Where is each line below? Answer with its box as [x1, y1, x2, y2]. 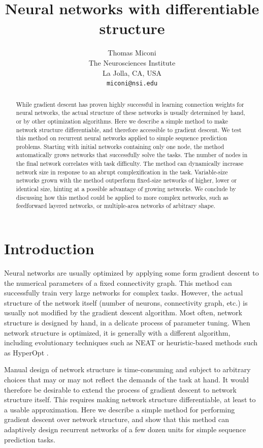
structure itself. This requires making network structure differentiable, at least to [4, 394, 256, 405]
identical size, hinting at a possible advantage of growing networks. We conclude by [16, 185, 236, 193]
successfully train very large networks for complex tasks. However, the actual [4, 287, 243, 298]
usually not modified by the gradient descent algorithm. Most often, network [4, 307, 242, 318]
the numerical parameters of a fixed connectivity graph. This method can [4, 277, 232, 288]
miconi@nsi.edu [106, 80, 158, 87]
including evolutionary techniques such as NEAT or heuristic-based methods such [4, 337, 258, 348]
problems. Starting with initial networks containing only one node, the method [16, 142, 224, 151]
